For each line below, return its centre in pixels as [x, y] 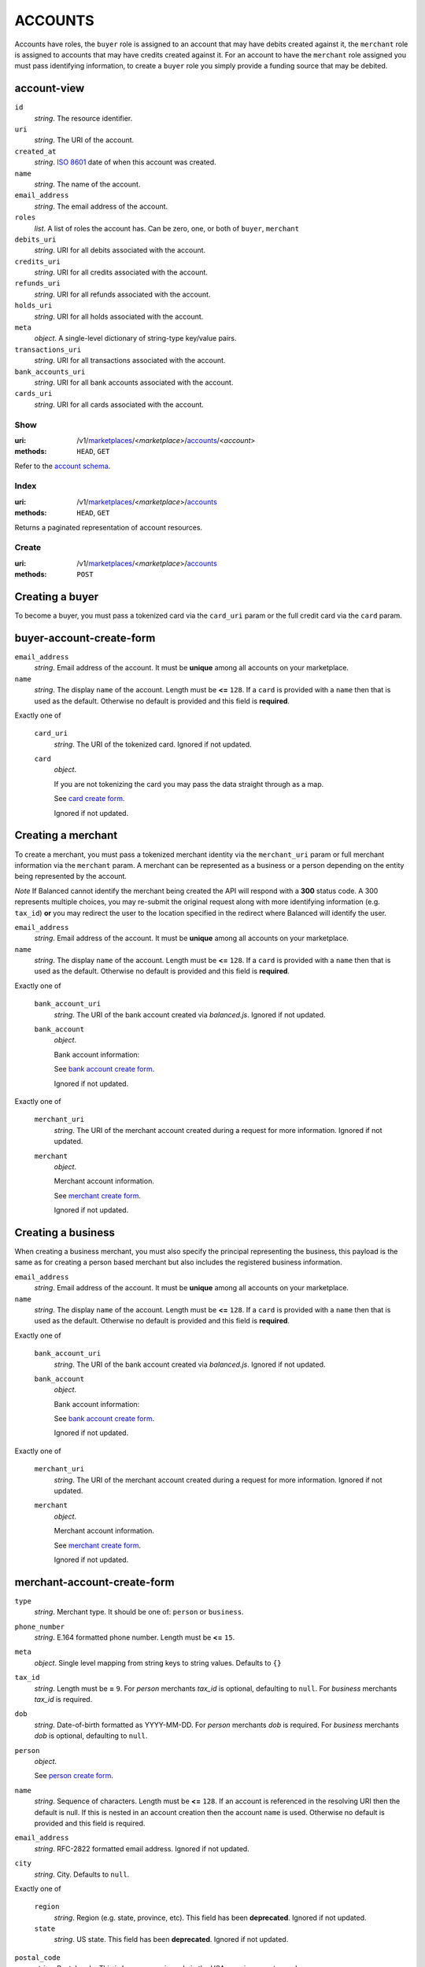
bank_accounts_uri [50, 371]
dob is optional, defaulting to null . [91, 1736]
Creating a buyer [56, 597]
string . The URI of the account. [84, 140]
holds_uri [33, 306]
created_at [35, 151]
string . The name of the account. [87, 184]
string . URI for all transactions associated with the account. [130, 360]
